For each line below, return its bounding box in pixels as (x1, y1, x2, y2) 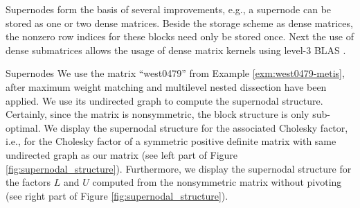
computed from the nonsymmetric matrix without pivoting (92, 175, 342, 189)
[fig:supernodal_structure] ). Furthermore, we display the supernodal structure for (6, 161, 352, 175)
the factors (6, 175, 51, 189)
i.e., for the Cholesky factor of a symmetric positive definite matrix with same (6, 134, 336, 148)
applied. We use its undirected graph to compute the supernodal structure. (6, 93, 323, 107)
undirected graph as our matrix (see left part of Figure (6, 147, 238, 162)
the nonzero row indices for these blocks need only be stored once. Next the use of (6, 29, 354, 44)
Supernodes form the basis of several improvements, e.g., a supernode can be (6, 2, 332, 16)
